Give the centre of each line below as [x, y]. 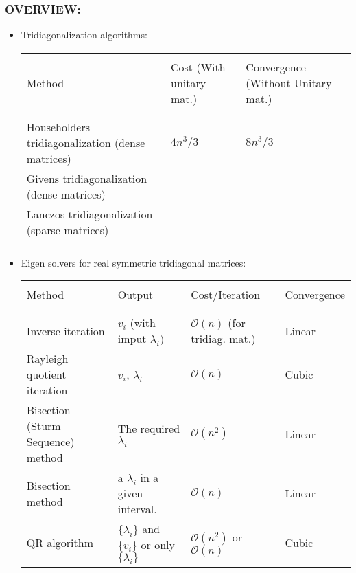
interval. [137, 509]
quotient [46, 374]
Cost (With [198, 67]
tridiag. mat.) [223, 339]
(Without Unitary [289, 82]
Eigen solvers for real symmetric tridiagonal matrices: [133, 262]
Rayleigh [47, 359]
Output [135, 295]
